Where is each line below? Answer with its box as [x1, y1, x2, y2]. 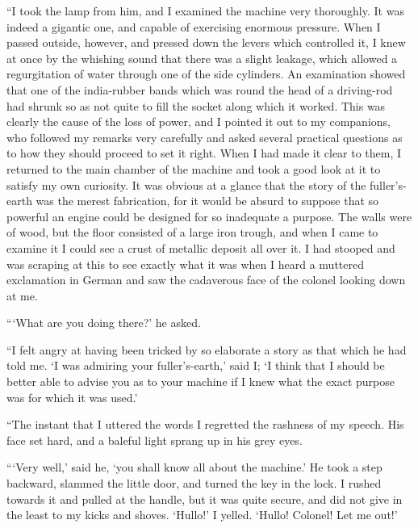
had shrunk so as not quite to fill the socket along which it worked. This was [6, 97, 386, 114]
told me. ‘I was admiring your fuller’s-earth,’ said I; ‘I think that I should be [6, 357, 385, 374]
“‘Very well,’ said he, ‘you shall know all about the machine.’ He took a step [6, 459, 382, 476]
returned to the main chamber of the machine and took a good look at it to [6, 160, 381, 177]
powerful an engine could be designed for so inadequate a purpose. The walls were [6, 207, 412, 224]
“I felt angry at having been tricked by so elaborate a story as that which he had [6, 341, 407, 358]
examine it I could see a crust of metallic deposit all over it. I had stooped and [6, 239, 395, 256]
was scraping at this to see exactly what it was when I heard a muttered [6, 255, 364, 272]
